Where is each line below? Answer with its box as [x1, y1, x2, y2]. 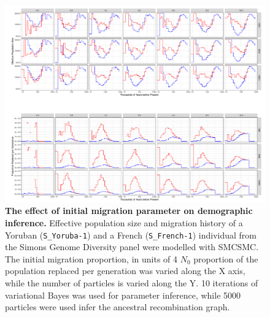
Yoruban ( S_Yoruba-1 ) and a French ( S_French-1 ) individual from [5, 228, 256, 241]
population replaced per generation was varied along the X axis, [5, 264, 245, 277]
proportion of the [193, 252, 258, 265]
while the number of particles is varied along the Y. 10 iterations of [5, 276, 258, 289]
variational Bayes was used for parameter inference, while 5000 [5, 288, 241, 301]
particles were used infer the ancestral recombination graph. [5, 300, 230, 313]
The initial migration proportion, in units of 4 [5, 252, 178, 265]
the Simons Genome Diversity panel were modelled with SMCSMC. [5, 240, 259, 253]
